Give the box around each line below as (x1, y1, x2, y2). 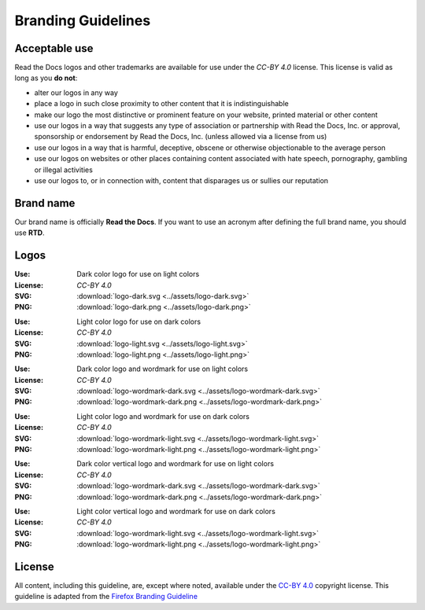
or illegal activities (34, 165, 94, 175)
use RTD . (14, 228, 45, 237)
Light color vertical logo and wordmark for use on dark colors (76, 506, 275, 516)
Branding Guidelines (14, 12, 151, 29)
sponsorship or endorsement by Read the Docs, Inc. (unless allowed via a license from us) (34, 132, 327, 141)
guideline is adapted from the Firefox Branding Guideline (14, 592, 198, 601)
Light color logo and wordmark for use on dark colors (76, 411, 249, 421)
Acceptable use (14, 42, 94, 55)
